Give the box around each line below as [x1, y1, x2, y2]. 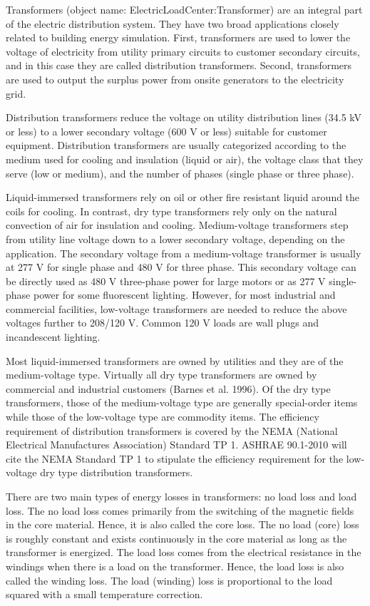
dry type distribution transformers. [40, 465, 193, 480]
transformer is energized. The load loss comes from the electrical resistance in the [6, 545, 361, 560]
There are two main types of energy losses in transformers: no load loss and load [6, 489, 357, 503]
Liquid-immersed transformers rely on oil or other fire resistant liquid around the [6, 190, 360, 205]
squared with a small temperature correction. [6, 587, 203, 602]
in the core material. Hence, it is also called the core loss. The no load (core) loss [6, 517, 359, 532]
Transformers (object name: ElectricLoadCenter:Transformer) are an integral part [6, 2, 363, 16]
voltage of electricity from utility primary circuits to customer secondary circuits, [6, 43, 360, 58]
